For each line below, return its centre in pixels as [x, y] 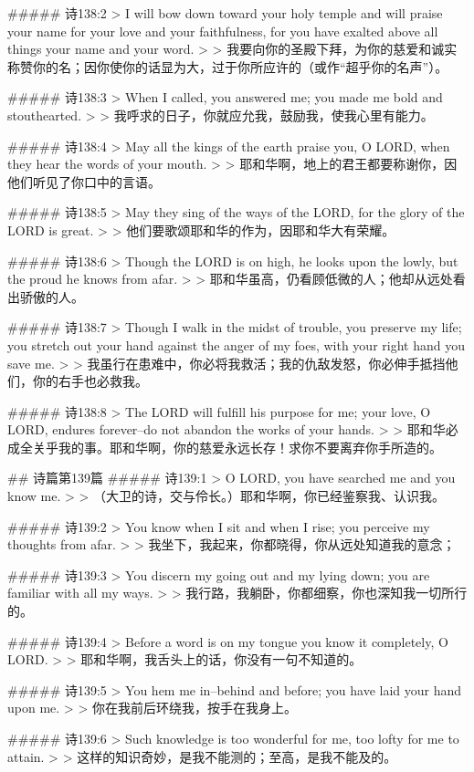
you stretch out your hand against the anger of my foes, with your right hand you [236, 344]
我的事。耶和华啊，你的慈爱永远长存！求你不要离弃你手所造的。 [250, 447]
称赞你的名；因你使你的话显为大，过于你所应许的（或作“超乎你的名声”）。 [228, 66]
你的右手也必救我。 [90, 381]
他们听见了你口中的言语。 [84, 181]
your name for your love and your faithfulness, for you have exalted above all [223, 31]
